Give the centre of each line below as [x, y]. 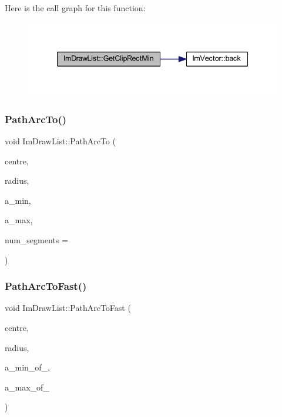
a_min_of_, [28, 367]
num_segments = [36, 240]
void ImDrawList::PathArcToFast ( [68, 308]
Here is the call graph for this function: [75, 8]
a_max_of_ [27, 387]
